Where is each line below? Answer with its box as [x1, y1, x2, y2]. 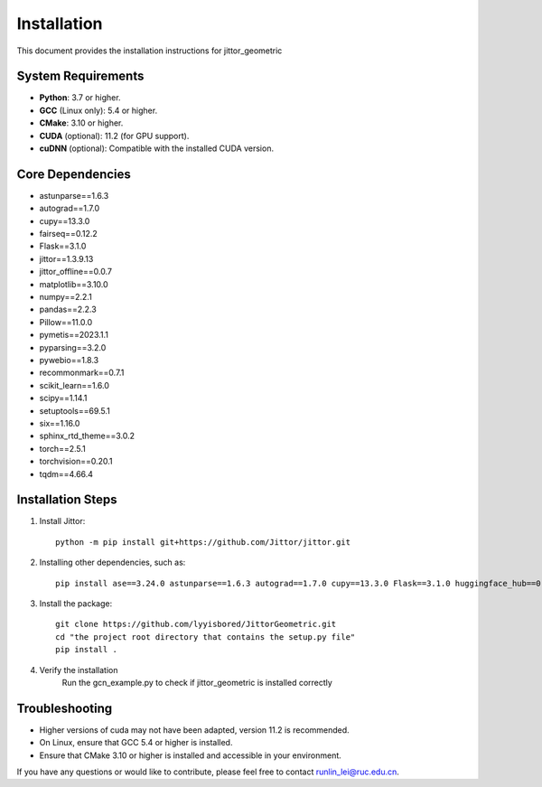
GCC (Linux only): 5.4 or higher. [39, 105, 158, 116]
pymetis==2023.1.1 [39, 330, 108, 341]
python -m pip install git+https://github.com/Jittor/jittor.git [55, 537, 351, 547]
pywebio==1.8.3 [39, 355, 99, 365]
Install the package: [39, 597, 113, 609]
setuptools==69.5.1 [39, 405, 110, 416]
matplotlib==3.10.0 [39, 278, 108, 289]
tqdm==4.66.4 [39, 468, 94, 479]
